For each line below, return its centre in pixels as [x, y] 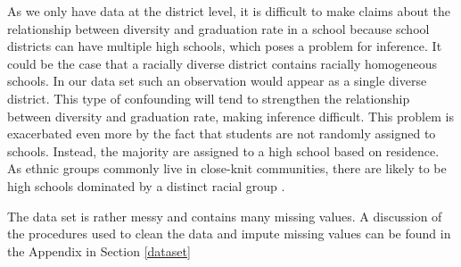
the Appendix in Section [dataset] [99, 250]
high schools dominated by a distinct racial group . [146, 185]
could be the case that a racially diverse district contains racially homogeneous [222, 63]
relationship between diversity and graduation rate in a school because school [218, 28]
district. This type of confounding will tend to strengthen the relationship [209, 98]
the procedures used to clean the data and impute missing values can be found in [229, 234]
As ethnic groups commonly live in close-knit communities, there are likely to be [227, 168]
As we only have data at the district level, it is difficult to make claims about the [229, 11]
